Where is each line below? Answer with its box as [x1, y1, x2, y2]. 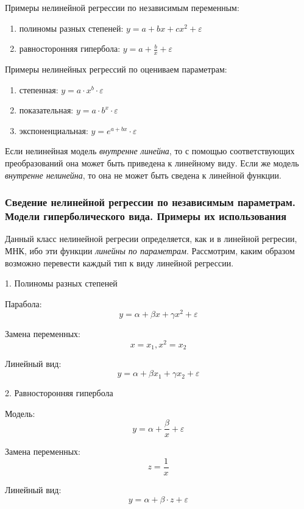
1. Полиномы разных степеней [5, 277, 118, 290]
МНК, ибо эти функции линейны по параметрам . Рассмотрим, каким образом [5, 244, 295, 257]
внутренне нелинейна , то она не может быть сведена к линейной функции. [5, 168, 281, 181]
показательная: [19, 104, 74, 116]
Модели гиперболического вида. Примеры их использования [5, 208, 287, 224]
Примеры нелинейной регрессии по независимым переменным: [5, 1, 239, 13]
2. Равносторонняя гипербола [5, 386, 113, 399]
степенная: [19, 83, 58, 96]
